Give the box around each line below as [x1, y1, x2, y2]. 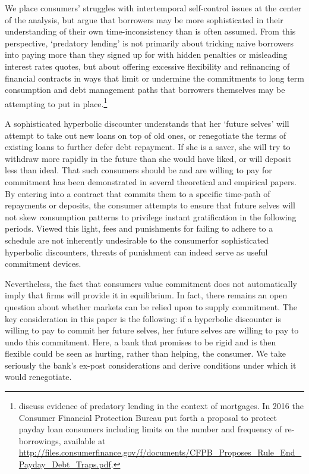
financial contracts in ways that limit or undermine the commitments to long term [5, 71, 304, 84]
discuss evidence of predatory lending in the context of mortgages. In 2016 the [18, 400, 304, 412]
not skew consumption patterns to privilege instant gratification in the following [5, 210, 297, 223]
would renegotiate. [5, 370, 72, 383]
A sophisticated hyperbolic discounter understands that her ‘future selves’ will [5, 117, 289, 129]
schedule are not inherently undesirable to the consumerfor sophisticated [5, 233, 269, 246]
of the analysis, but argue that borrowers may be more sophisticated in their [5, 13, 283, 26]
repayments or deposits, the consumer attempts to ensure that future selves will [5, 199, 295, 211]
